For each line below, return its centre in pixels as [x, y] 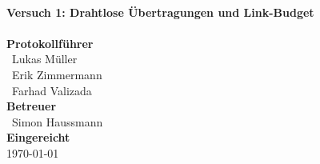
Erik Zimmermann [57, 74]
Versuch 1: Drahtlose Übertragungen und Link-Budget [160, 12]
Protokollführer [50, 43]
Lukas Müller [44, 59]
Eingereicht [38, 137]
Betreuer [32, 106]
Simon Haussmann [57, 121]
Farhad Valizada [52, 90]
